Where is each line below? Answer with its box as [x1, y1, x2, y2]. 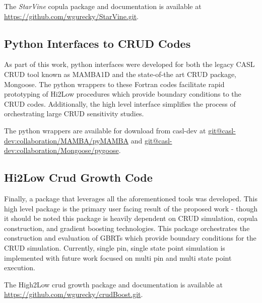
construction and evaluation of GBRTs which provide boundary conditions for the [4, 233, 256, 243]
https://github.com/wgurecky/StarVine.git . [4, 11, 139, 21]
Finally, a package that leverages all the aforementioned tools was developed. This [4, 193, 258, 203]
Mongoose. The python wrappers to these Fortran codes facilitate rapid [4, 79, 225, 89]
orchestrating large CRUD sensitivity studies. [4, 108, 144, 119]
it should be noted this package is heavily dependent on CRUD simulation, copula [4, 213, 258, 223]
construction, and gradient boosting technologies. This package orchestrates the [4, 222, 250, 233]
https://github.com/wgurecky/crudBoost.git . [4, 289, 143, 299]
